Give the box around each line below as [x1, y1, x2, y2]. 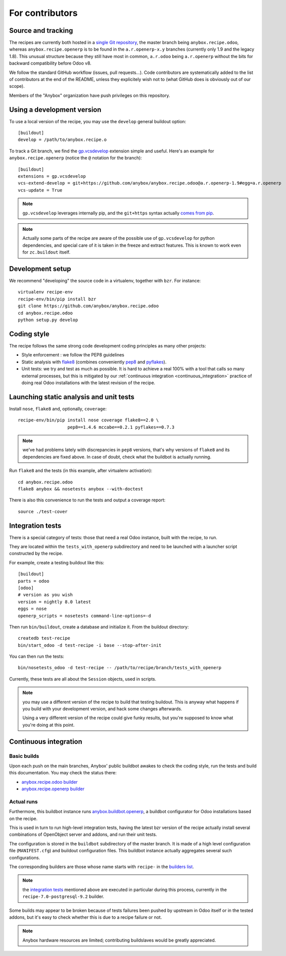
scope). [9, 83, 25, 89]
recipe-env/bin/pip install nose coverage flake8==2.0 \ [18, 417, 159, 423]
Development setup [9, 265, 71, 273]
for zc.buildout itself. [22, 249, 71, 255]
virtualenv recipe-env [18, 289, 73, 295]
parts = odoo [18, 578, 49, 584]
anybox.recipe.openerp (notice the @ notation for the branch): [9, 155, 142, 161]
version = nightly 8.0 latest [18, 599, 92, 605]
